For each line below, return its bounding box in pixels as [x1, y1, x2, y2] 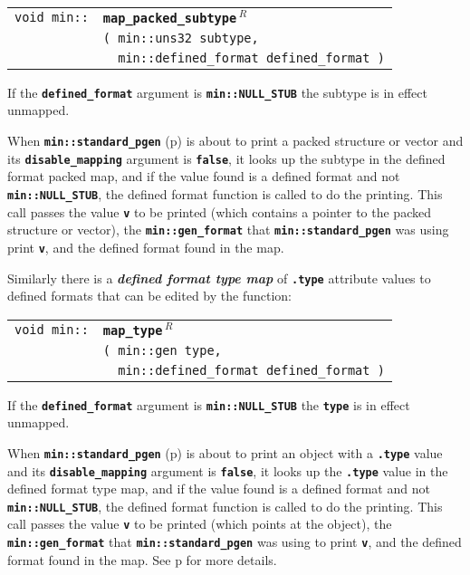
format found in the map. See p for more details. [7, 550, 277, 569]
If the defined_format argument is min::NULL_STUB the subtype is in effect [7, 82, 427, 101]
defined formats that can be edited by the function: [7, 286, 292, 305]
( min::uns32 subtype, [102, 30, 259, 45]
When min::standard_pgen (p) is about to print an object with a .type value [7, 443, 443, 462]
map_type [102, 322, 163, 338]
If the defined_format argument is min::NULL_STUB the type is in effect [7, 395, 410, 414]
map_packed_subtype [102, 10, 237, 25]
